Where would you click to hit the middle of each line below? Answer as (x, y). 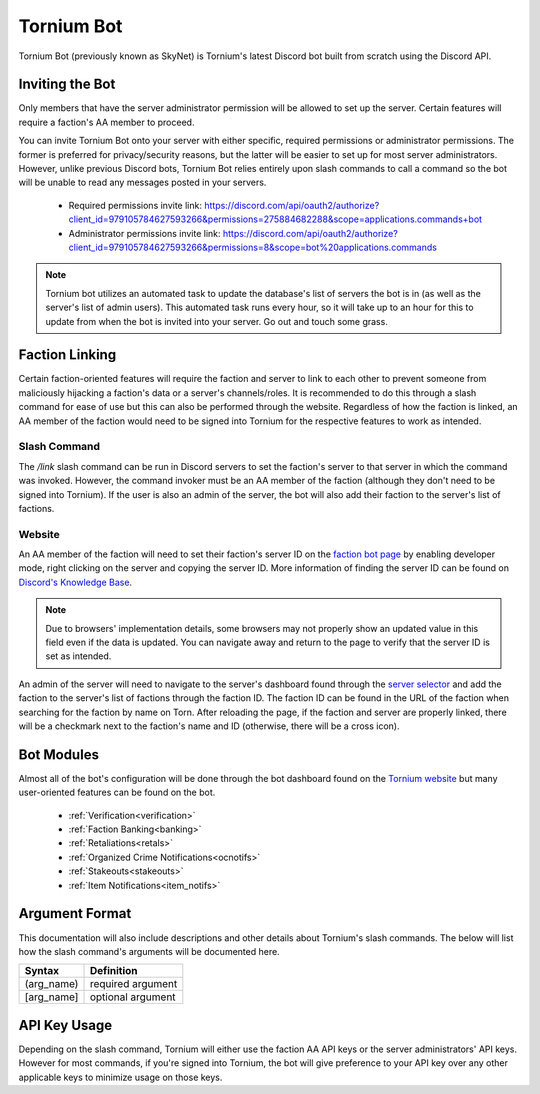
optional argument (132, 997)
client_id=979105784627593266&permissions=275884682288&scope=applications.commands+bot (275, 219)
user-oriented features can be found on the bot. (117, 792)
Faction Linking (67, 355)
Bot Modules (59, 754)
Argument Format (75, 913)
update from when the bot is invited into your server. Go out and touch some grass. (217, 321)
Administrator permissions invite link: (144, 233)
